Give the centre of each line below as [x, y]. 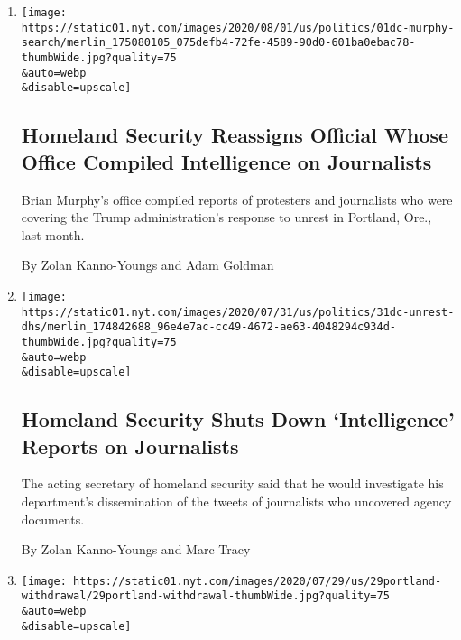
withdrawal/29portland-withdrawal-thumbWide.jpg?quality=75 [205, 596]
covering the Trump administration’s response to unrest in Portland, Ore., [226, 217]
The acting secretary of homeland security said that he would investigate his [232, 483]
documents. [53, 519]
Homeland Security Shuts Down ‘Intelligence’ [238, 419]
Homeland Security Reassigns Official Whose [235, 135]
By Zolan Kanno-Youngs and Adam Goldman [148, 265]
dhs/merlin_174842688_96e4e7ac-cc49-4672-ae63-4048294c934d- [209, 327]
